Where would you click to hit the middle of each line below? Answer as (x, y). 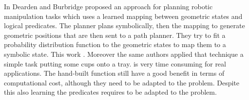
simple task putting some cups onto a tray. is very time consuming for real (115, 63)
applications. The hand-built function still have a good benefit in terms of (114, 73)
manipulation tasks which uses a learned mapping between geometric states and (123, 16)
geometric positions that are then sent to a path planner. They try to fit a (115, 35)
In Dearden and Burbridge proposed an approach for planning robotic (108, 6)
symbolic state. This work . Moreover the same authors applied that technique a (124, 54)
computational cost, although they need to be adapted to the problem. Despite (122, 82)
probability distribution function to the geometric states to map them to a (115, 44)
